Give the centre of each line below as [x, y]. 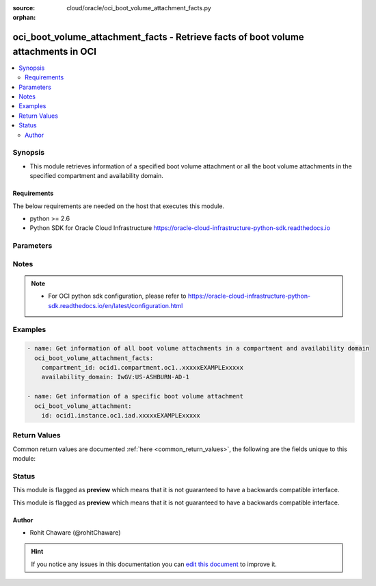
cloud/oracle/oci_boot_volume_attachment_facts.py [139, 8]
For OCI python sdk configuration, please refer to [117, 296]
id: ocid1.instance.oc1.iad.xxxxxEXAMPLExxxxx [121, 415]
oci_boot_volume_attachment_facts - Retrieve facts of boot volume [158, 37]
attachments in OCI [55, 51]
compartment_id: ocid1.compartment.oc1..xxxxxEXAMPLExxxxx [143, 367]
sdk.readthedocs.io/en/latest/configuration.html [116, 305]
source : [24, 8]
